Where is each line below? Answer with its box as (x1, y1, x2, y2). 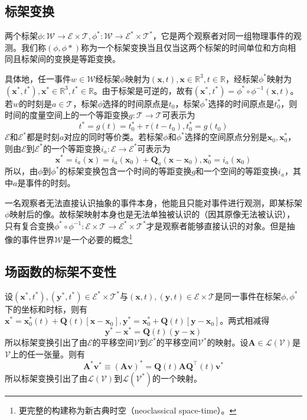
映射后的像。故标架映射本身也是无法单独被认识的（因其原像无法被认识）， (9, 208, 295, 220)
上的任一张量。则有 (10, 347, 85, 360)
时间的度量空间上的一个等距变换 (5, 109, 129, 121)
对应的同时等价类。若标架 (64, 131, 164, 143)
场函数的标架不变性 (5, 262, 116, 280)
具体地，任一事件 (5, 72, 71, 84)
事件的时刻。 (25, 176, 76, 188)
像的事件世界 (5, 233, 54, 245)
